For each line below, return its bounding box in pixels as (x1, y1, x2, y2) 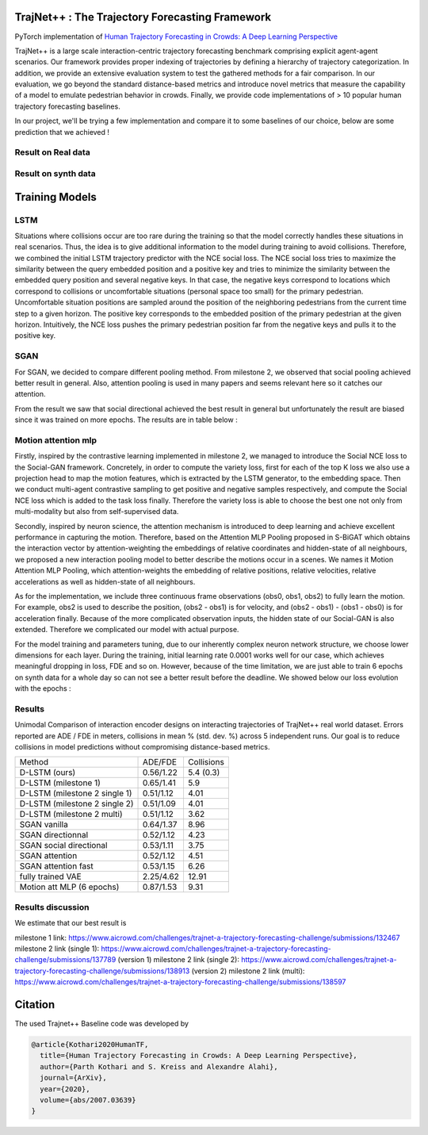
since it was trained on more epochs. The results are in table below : (14, 415, 238, 424)
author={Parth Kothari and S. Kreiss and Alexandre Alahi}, (40, 1062, 278, 1071)
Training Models (14, 190, 97, 204)
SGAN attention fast (19, 861, 94, 872)
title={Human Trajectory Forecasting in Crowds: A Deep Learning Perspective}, (40, 1051, 358, 1060)
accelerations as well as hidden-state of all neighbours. (14, 577, 196, 586)
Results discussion (14, 901, 90, 912)
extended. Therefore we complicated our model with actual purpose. (14, 625, 239, 635)
